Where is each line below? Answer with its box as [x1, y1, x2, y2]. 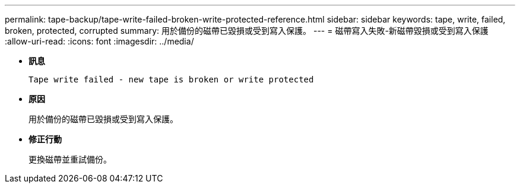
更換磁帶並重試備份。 [28, 154, 112, 164]
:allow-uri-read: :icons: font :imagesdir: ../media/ [5, 36, 194, 46]
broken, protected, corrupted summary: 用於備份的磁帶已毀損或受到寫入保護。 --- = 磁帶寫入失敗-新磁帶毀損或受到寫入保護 [5, 26, 489, 36]
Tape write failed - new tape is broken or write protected [28, 75, 314, 84]
